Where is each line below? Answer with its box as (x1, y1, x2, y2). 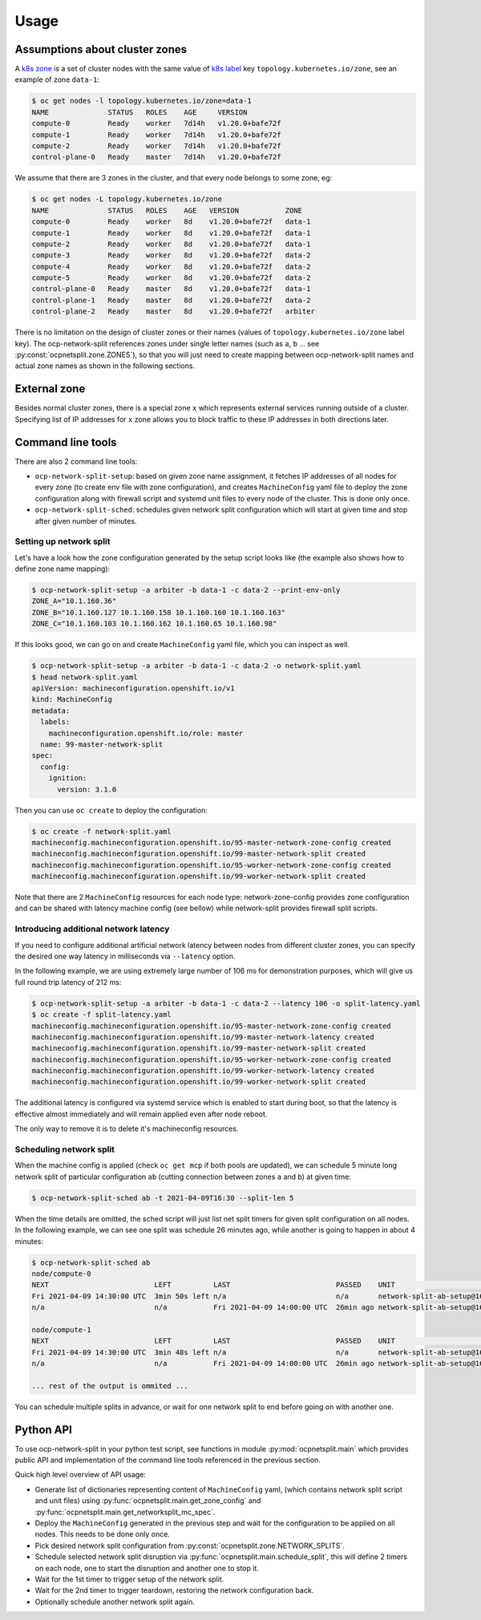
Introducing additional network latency (14, 923, 170, 934)
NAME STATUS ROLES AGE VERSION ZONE (31, 205, 303, 215)
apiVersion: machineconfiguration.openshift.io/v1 (31, 684, 236, 693)
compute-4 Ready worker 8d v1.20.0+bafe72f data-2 (31, 261, 311, 271)
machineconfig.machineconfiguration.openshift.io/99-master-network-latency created (31, 1032, 374, 1042)
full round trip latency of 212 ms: (14, 977, 122, 986)
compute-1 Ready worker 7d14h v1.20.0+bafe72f (31, 130, 281, 140)
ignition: (48, 774, 87, 783)
